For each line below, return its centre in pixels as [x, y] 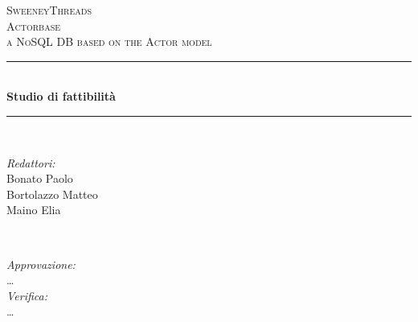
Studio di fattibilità [61, 96]
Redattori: [31, 162]
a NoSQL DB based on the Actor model [109, 41]
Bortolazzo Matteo [52, 194]
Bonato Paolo [40, 178]
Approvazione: [41, 264]
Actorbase [34, 25]
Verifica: [27, 295]
